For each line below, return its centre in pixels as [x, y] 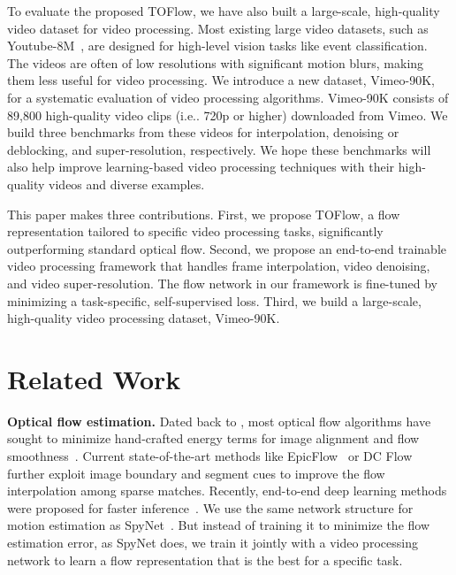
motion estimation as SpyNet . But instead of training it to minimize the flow [219, 525]
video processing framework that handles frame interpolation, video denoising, [219, 266]
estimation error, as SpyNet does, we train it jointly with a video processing [213, 542]
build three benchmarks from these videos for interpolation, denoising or [203, 132]
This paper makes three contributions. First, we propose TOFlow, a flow [204, 214]
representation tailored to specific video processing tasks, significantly [195, 231]
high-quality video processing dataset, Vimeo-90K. [144, 318]
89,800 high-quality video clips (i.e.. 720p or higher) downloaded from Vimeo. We [228, 115]
